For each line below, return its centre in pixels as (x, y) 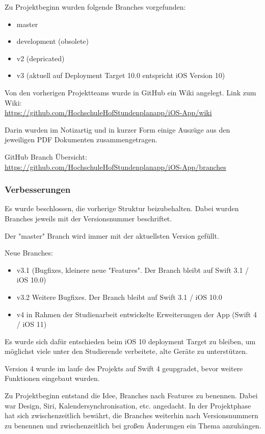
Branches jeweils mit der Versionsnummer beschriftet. (88, 218)
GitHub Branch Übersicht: (46, 156)
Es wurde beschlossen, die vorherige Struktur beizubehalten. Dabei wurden (122, 208)
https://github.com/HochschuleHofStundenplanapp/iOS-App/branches (115, 167)
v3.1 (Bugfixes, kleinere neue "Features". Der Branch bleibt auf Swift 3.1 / (133, 270)
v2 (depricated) (41, 58)
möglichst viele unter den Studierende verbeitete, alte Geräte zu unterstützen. (126, 351)
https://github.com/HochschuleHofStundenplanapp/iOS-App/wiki (108, 112)
